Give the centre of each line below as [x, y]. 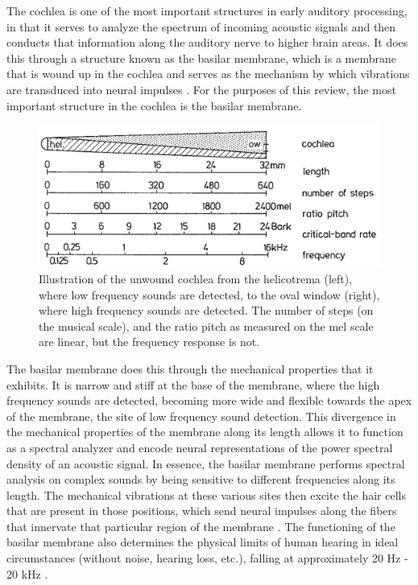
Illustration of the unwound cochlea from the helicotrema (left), [196, 278]
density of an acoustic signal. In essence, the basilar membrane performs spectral [206, 463]
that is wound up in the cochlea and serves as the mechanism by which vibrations [208, 74]
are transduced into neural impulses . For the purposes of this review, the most [201, 89]
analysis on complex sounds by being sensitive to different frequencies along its [201, 479]
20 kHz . [27, 573]
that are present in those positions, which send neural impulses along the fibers [202, 511]
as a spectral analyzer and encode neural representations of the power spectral [200, 447]
